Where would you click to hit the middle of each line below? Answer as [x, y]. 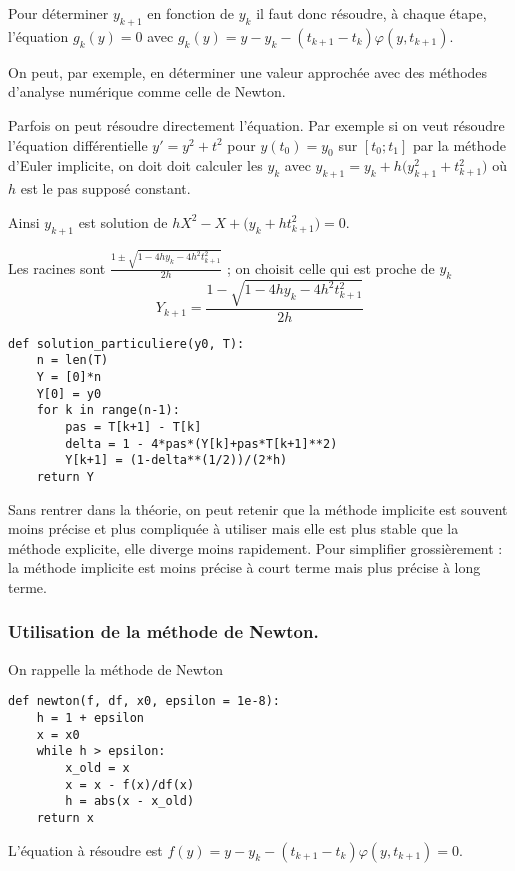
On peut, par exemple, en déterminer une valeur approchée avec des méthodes [248, 71]
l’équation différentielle [78, 144]
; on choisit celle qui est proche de [330, 267]
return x [65, 817]
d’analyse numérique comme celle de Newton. [147, 91]
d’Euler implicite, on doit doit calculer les [135, 165]
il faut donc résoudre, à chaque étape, [371, 13]
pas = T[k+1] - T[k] [133, 426]
